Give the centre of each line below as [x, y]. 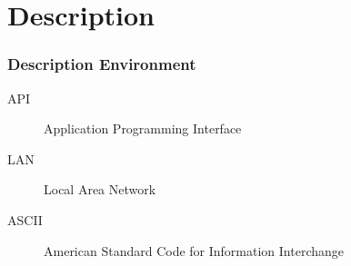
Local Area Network [100, 189]
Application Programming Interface [143, 128]
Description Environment [102, 64]
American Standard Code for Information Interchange [194, 250]
